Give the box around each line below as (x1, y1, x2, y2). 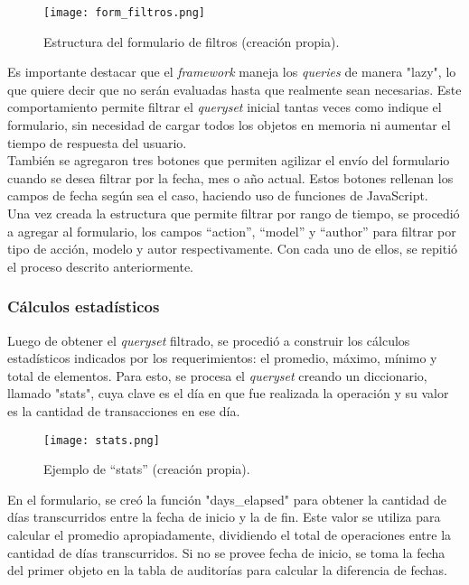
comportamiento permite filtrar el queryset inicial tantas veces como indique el (7, 97, 442, 116)
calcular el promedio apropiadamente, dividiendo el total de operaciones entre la (7, 525, 452, 543)
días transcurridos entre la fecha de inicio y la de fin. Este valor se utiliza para (7, 507, 441, 526)
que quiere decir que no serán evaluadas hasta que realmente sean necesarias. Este (7, 79, 462, 98)
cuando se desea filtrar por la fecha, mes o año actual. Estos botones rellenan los (7, 168, 454, 187)
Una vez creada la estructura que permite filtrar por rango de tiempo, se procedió (7, 204, 460, 222)
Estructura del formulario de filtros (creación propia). (43, 32, 340, 51)
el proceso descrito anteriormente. (7, 256, 194, 275)
